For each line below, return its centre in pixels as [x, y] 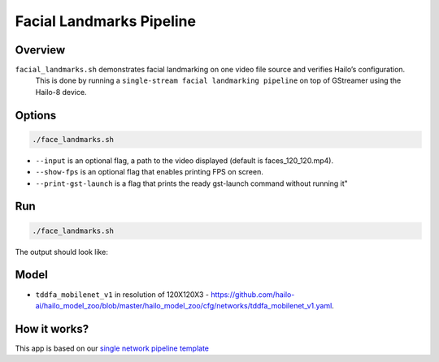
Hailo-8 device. [61, 92]
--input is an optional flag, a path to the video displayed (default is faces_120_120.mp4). [184, 160]
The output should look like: [62, 252]
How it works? [52, 329]
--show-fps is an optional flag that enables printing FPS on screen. [149, 172]
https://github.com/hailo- [252, 294]
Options [36, 115]
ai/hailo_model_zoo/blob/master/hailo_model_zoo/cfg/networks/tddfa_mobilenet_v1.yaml [184, 305]
